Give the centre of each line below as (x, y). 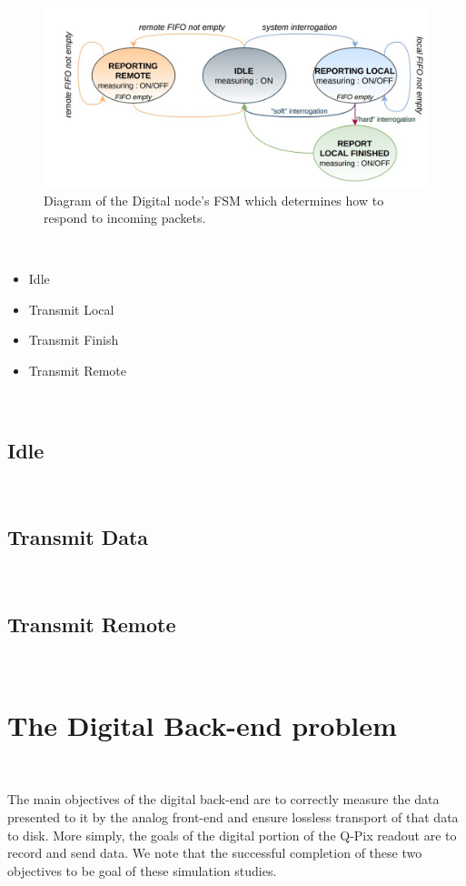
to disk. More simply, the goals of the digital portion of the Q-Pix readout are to (232, 835)
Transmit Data (78, 537)
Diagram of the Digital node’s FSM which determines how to (214, 200)
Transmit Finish (74, 340)
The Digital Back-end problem (202, 725)
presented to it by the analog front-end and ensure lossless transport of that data (233, 816)
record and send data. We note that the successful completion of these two (215, 853)
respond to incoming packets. (125, 218)
